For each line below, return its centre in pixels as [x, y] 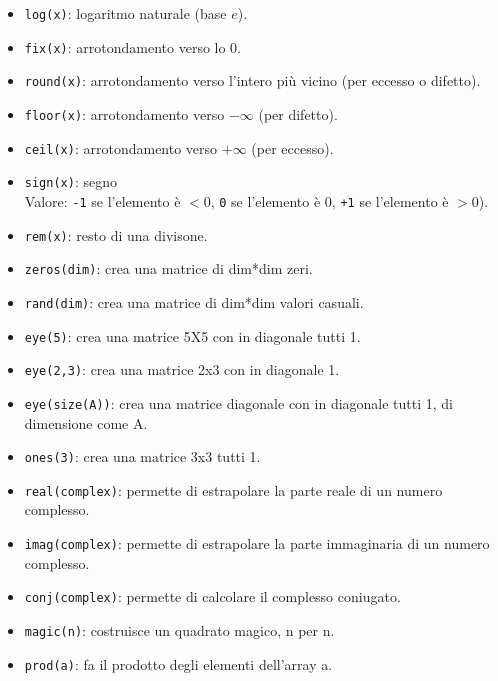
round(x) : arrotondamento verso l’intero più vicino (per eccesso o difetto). [252, 80]
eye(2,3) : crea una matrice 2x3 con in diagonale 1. [182, 369]
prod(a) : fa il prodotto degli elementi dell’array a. [178, 663]
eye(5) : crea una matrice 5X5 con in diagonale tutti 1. [192, 335]
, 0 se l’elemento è [265, 200]
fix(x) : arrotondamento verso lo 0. [132, 46]
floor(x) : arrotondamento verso [124, 113]
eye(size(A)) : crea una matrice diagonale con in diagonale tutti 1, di [239, 402]
